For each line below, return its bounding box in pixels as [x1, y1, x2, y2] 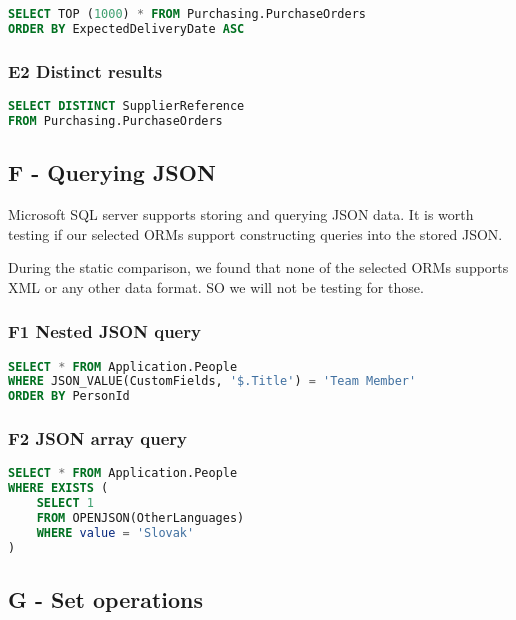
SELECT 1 [36, 496, 94, 511]
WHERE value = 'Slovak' [36, 525, 195, 540]
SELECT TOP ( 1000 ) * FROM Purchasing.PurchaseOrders [8, 7, 366, 21]
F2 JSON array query [8, 426, 187, 451]
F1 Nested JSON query [8, 319, 201, 344]
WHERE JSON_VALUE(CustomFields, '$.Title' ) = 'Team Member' [8, 374, 417, 389]
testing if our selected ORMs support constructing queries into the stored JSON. [8, 223, 503, 244]
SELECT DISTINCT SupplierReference [8, 98, 245, 113]
